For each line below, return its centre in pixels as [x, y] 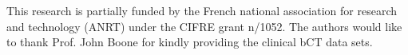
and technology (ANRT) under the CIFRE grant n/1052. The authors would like [204, 26]
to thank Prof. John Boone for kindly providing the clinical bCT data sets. [190, 42]
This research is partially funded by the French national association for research [202, 10]
